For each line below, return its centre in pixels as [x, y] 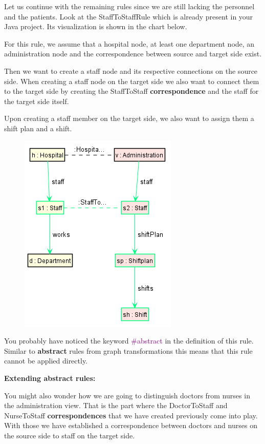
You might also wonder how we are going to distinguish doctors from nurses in [127, 395]
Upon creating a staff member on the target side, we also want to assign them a [129, 118]
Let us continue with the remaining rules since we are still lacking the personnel [129, 6]
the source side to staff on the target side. [70, 435]
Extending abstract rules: [50, 378]
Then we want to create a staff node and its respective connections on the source [131, 70]
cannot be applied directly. [46, 361]
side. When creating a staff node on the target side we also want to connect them [132, 81]
